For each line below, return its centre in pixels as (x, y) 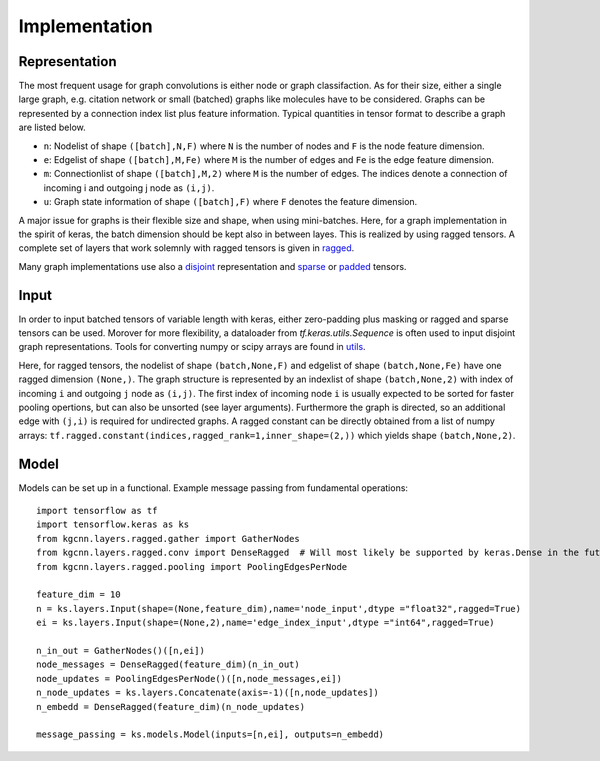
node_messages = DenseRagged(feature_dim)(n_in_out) (168, 664)
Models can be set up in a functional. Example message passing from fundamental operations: (213, 487)
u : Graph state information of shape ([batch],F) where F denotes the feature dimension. (230, 202)
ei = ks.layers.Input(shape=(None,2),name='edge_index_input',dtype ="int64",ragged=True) (265, 623)
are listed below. (52, 127)
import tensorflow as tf (97, 511)
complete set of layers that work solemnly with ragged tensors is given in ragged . (186, 248)
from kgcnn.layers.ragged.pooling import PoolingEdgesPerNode (192, 566)
